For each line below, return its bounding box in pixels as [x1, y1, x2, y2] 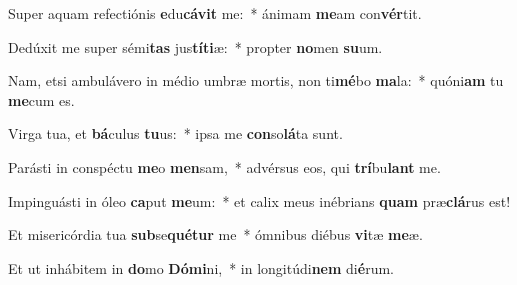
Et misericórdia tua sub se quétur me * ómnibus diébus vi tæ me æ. [8, 224, 423, 245]
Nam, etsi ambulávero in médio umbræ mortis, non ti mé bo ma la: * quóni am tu [8, 70, 504, 91]
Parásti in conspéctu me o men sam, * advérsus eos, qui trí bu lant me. [8, 156, 441, 177]
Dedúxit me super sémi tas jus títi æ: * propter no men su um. [8, 36, 383, 57]
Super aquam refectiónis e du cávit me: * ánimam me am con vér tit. [8, 3, 422, 23]
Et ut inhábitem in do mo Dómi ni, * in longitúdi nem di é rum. [8, 257, 394, 278]
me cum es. [8, 89, 75, 110]
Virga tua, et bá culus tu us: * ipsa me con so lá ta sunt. [8, 123, 343, 144]
